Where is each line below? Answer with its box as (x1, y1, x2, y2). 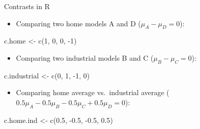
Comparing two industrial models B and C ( (16, 52, 153, 63)
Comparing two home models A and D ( (16, 18, 141, 28)
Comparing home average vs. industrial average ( (16, 87, 170, 98)
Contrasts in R (4, 1, 50, 11)
